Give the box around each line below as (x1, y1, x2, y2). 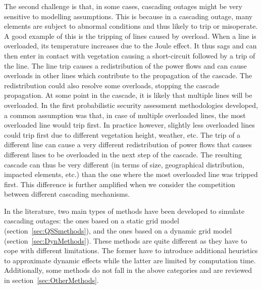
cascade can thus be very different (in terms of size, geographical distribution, (4, 159, 244, 169)
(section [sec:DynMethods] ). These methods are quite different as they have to (4, 235, 247, 246)
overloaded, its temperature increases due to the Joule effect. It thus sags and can (4, 40, 257, 51)
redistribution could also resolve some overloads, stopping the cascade (4, 80, 220, 90)
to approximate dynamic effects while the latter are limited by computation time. (4, 255, 256, 265)
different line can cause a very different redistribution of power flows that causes (4, 139, 252, 150)
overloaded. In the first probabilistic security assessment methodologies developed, (4, 99, 258, 110)
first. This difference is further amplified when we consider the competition (4, 179, 235, 189)
